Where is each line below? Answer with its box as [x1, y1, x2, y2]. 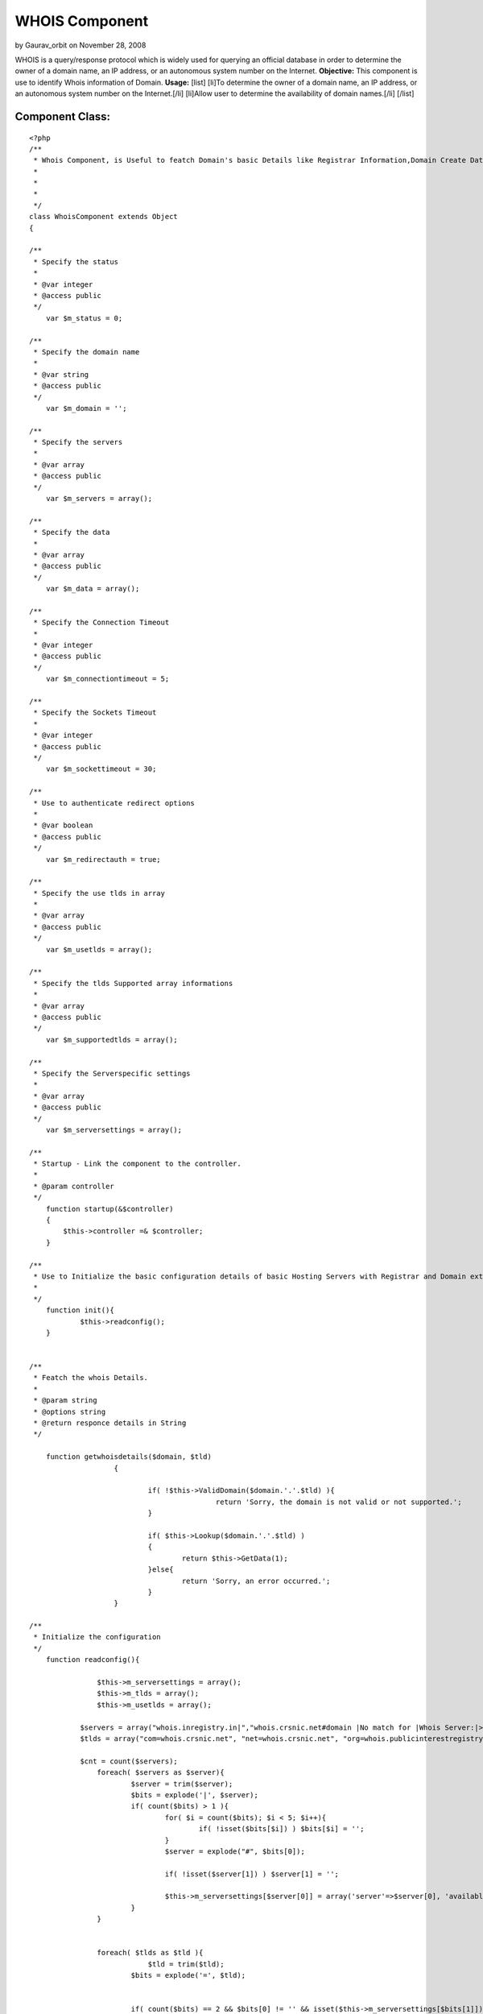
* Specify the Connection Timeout [33, 618, 170, 628]
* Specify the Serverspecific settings [33, 1068, 191, 1078]
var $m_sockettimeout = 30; [45, 765, 157, 773]
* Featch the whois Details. [33, 1374, 149, 1382]
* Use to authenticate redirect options [33, 798, 195, 807]
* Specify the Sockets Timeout [33, 708, 157, 717]
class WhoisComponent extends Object [29, 212, 179, 222]
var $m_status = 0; [45, 313, 123, 322]
